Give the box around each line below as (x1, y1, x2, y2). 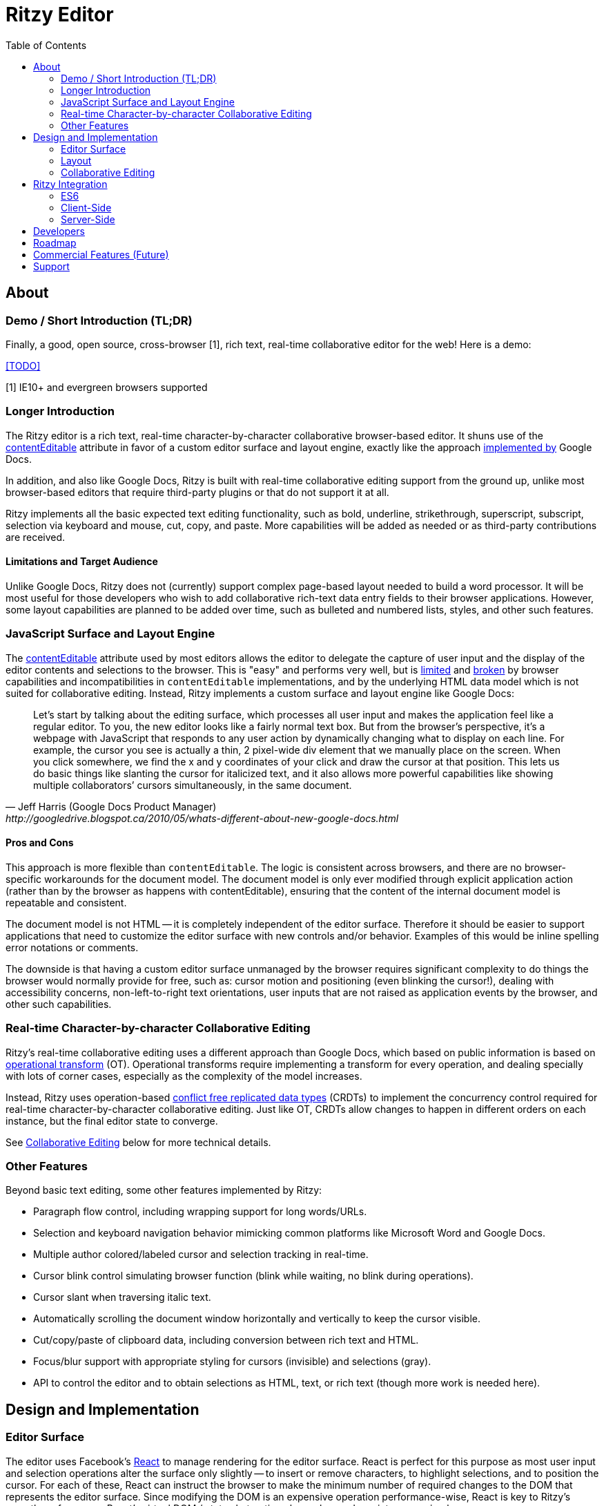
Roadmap (33, 236, 77, 249)
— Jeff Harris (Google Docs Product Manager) (6, 800, 217, 812)
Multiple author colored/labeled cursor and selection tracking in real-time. (33, 1248, 369, 1261)
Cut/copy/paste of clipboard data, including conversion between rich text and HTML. (33, 1334, 419, 1346)
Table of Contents (6, 39, 87, 51)
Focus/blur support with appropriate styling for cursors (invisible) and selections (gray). (33, 1355, 431, 1368)
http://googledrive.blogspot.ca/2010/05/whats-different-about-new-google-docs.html (6, 812, 399, 824)
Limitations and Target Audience (6, 555, 158, 568)
